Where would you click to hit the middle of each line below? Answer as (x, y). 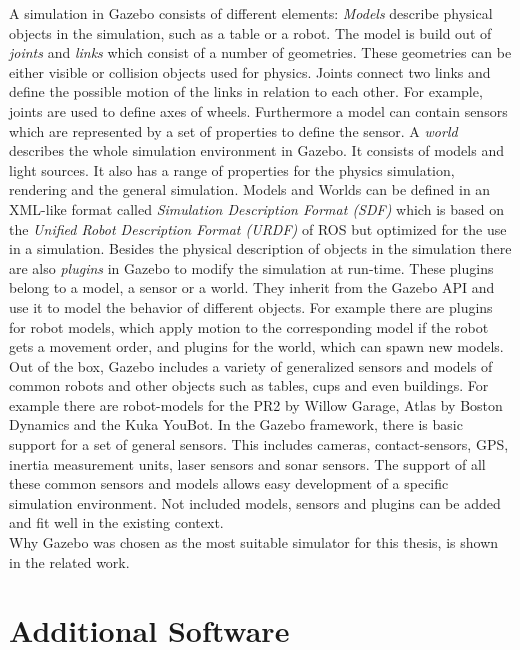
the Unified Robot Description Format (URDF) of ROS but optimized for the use (258, 228)
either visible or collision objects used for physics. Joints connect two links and (250, 71)
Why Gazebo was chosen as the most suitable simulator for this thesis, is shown (254, 542)
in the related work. (69, 561)
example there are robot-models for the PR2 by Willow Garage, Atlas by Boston (256, 404)
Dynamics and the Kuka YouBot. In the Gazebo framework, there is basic (236, 424)
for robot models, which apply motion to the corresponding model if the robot (249, 326)
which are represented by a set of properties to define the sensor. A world (233, 130)
